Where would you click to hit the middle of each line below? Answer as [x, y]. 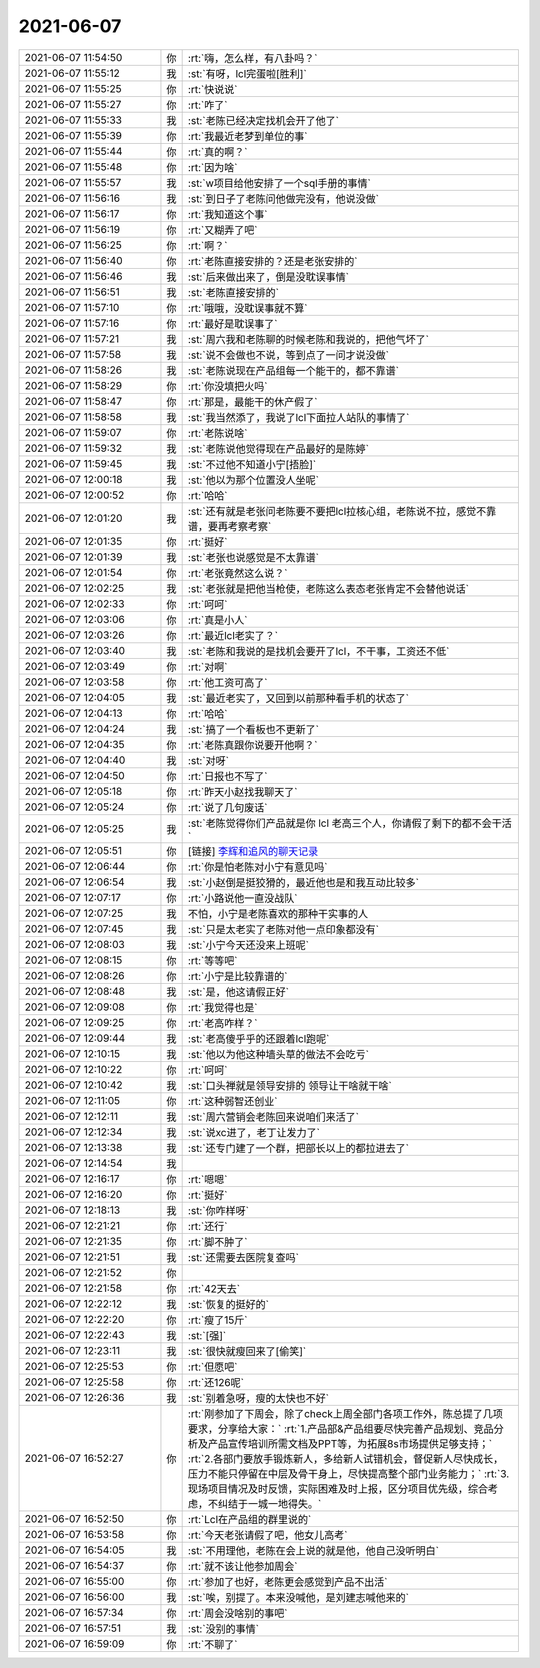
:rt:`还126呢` [216, 1382]
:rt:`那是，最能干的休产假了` [252, 402]
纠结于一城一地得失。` [269, 1503]
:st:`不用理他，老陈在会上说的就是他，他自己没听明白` [313, 1550]
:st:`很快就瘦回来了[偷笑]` [247, 1351]
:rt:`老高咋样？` [222, 1023]
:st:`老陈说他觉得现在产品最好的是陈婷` [278, 448]
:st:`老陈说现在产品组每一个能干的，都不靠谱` [293, 370]
